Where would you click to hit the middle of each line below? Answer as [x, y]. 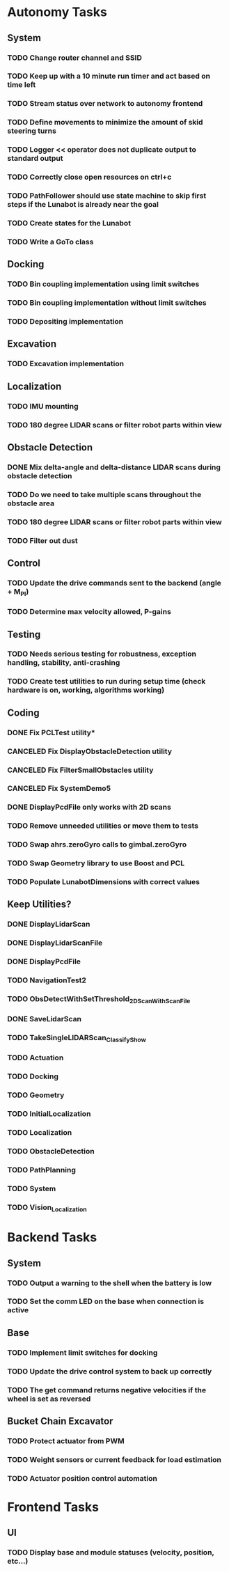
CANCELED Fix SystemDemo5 [59, 789]
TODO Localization [40, 1133]
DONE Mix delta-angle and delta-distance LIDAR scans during [114, 467]
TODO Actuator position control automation [82, 1478]
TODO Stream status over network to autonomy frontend [105, 104]
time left [22, 85]
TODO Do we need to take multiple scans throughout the [104, 494]
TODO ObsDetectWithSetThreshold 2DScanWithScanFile [99, 1000]
